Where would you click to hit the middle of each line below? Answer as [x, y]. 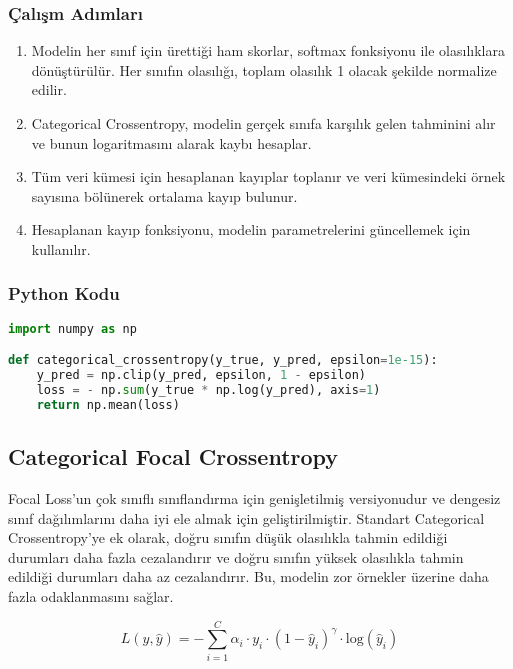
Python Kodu [64, 293]
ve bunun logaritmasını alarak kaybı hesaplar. [171, 142]
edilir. [49, 89]
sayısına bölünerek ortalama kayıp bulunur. [164, 195]
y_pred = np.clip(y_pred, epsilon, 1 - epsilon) [201, 375]
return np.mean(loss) [108, 404]
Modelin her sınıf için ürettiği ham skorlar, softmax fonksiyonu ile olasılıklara [268, 50]
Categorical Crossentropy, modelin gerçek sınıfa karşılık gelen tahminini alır [263, 123]
